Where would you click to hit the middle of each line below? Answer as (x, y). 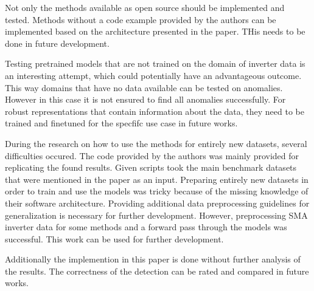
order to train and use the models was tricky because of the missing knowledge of (157, 191)
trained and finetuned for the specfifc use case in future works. (121, 123)
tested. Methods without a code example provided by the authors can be (141, 19)
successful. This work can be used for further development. (114, 238)
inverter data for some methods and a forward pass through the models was (146, 227)
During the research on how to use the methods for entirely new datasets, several (156, 143)
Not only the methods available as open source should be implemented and (145, 7)
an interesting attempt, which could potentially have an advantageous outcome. (153, 75)
